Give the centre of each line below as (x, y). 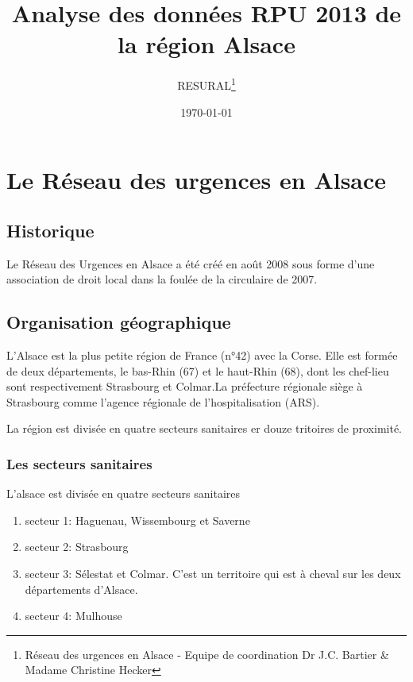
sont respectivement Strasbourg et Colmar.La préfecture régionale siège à (185, 386)
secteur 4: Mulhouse (73, 616)
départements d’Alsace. (81, 589)
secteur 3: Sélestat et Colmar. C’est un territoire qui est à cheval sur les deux (213, 573)
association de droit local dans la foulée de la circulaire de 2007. (162, 279)
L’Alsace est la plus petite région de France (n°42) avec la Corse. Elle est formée (202, 354)
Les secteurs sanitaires (79, 463)
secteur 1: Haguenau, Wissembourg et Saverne (137, 520)
